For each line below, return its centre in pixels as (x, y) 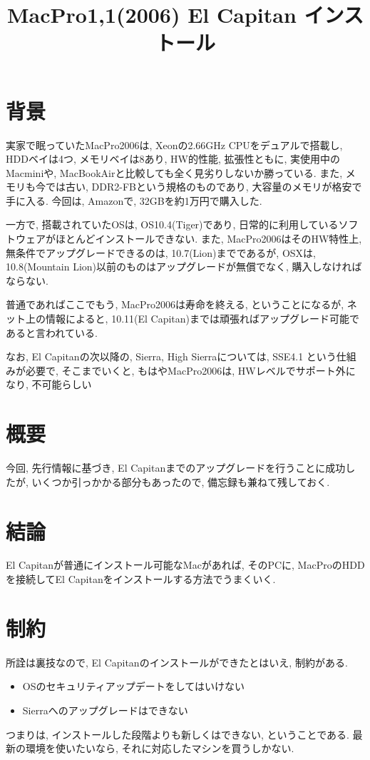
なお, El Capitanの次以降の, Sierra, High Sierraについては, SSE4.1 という (171, 356)
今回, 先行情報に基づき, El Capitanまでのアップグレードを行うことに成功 (176, 468)
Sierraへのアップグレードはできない (105, 710)
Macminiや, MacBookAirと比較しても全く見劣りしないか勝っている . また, (174, 172)
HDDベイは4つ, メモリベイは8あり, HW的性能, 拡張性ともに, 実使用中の (173, 159)
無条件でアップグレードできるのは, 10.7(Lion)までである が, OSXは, (161, 252)
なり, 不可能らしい (49, 384)
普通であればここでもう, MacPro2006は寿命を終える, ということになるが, (175, 304)
